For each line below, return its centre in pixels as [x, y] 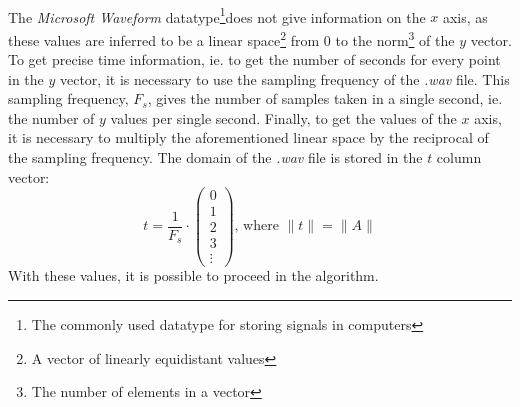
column [459, 157]
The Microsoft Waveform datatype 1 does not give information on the [217, 15]
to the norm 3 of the [395, 38]
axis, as [465, 16]
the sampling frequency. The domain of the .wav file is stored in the [215, 157]
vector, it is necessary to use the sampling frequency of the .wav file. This [284, 78]
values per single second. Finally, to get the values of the [283, 117]
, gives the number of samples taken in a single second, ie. [325, 98]
